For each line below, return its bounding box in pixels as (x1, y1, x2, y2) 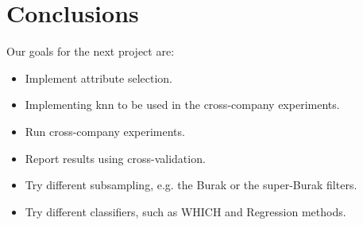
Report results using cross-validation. (25, 149, 206, 166)
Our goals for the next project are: (6, 43, 175, 60)
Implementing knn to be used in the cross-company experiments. (25, 96, 340, 113)
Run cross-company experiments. (25, 122, 185, 139)
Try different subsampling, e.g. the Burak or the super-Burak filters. (25, 177, 357, 193)
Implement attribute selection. (25, 69, 173, 86)
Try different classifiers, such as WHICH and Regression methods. (25, 203, 346, 219)
